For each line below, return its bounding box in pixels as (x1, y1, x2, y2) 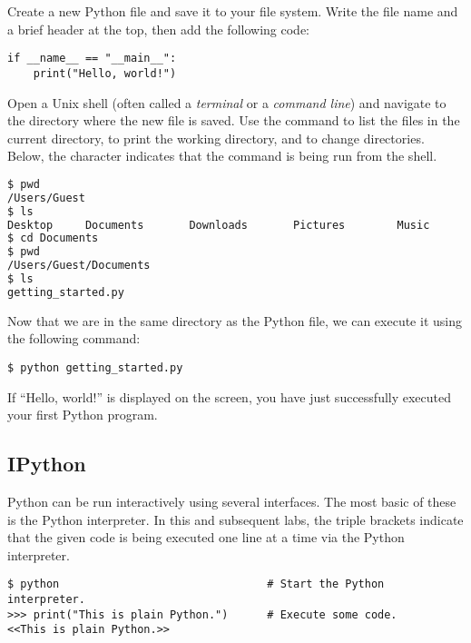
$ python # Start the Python (7, 578, 385, 591)
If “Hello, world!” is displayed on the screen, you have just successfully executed (7, 387, 452, 406)
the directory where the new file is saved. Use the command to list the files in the (7, 111, 460, 130)
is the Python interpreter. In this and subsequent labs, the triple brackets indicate (7, 509, 464, 529)
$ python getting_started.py (7, 361, 183, 374)
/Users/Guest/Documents (7, 259, 151, 272)
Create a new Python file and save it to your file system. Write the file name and (7, 2, 458, 20)
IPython (7, 450, 86, 478)
